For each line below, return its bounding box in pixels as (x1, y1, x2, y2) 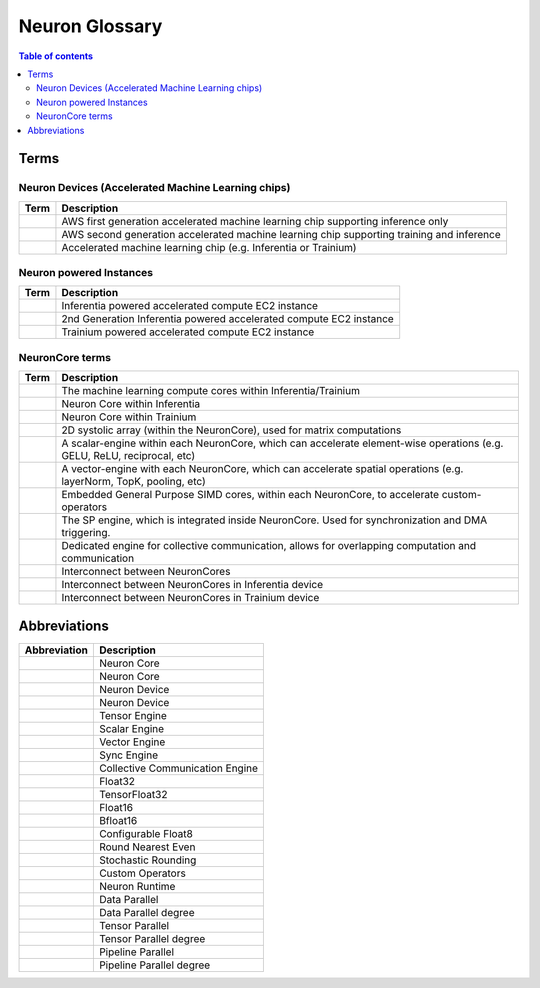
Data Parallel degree (98, 905, 195, 919)
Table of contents (18, 50, 94, 62)
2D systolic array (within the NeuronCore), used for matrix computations (61, 423, 402, 437)
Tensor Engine (98, 708, 167, 722)
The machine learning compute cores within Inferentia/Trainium (61, 384, 360, 398)
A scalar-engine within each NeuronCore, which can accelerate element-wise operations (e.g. (61, 436, 504, 450)
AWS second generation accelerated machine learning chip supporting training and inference (61, 227, 501, 241)
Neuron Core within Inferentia (61, 397, 201, 411)
